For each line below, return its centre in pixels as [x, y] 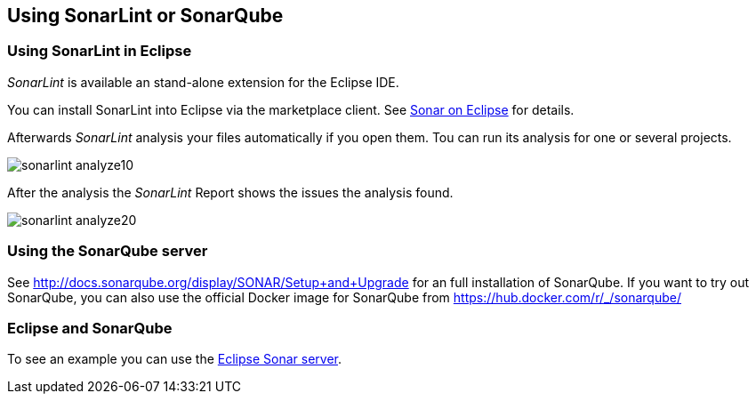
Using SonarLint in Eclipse [100, 51]
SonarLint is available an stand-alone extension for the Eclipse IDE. [203, 82]
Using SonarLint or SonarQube [145, 16]
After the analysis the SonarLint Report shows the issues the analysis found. [230, 192]
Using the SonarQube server [108, 251]
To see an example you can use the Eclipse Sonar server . [175, 359]
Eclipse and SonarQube [90, 328]
